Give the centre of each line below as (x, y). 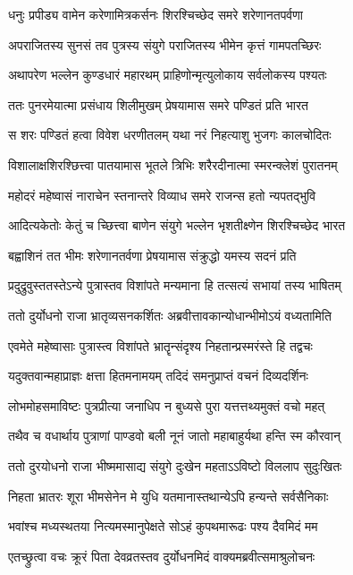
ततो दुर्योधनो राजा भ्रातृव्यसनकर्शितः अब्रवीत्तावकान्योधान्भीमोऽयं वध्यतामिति (170, 315)
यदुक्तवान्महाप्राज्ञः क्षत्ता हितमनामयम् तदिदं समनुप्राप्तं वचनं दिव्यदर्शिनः (158, 376)
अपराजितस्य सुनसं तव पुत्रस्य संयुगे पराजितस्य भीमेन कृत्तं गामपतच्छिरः (165, 44)
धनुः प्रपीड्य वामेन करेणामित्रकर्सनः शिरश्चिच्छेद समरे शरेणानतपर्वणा (155, 14)
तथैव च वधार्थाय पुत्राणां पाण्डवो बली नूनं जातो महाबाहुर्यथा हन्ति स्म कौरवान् (174, 436)
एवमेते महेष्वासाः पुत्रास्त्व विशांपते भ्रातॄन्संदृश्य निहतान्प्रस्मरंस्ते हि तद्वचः (160, 345)
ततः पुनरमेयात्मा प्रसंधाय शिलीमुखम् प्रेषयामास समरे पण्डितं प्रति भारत (158, 104)
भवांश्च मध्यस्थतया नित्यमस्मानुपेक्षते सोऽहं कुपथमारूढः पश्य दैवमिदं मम (163, 526)
